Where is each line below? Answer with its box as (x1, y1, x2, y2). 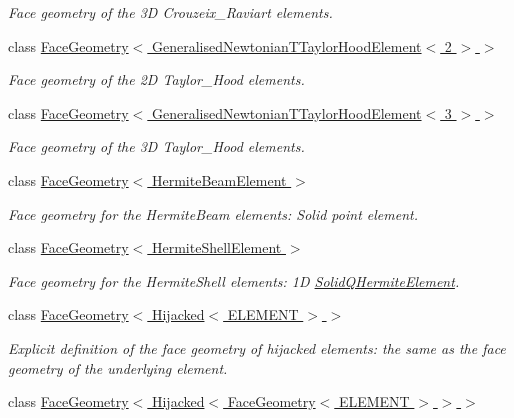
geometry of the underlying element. (8, 357, 228, 378)
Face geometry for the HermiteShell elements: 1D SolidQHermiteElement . (8, 270, 460, 291)
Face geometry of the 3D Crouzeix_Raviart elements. (8, 2, 333, 22)
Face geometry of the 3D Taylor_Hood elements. (8, 136, 305, 157)
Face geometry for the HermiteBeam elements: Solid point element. (8, 203, 418, 224)
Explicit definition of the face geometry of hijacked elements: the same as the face (8, 337, 506, 358)
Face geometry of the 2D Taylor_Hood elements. (8, 69, 305, 90)
